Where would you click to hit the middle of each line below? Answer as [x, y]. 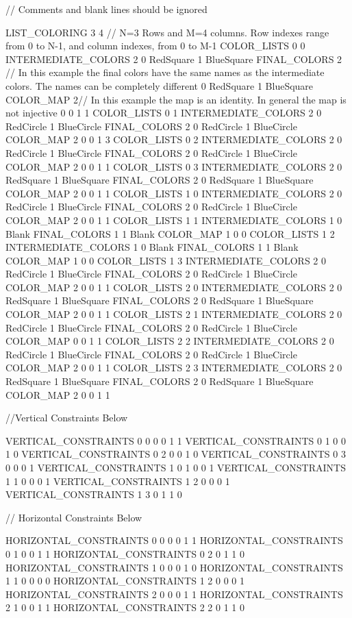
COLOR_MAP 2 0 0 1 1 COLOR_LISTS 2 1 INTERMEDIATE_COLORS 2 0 [174, 314]
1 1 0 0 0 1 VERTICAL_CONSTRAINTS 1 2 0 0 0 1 [118, 481]
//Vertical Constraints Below [67, 418]
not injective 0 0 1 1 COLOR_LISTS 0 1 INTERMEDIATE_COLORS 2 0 [164, 113]
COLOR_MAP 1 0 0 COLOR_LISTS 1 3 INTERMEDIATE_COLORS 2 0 [166, 260]
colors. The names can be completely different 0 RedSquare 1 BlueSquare [160, 85]
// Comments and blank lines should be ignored [106, 9]
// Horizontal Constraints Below [74, 517]
